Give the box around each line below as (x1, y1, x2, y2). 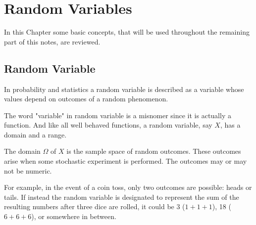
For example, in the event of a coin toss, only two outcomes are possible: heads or (4, 182, 252, 192)
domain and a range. (4, 129, 67, 139)
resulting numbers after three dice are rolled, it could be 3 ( (4, 201, 185, 212)
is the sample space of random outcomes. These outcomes (66, 146, 241, 156)
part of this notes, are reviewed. (4, 36, 101, 46)
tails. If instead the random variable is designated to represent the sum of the (4, 191, 239, 202)
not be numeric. (4, 165, 52, 176)
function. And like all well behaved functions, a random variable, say (4, 120, 212, 130)
